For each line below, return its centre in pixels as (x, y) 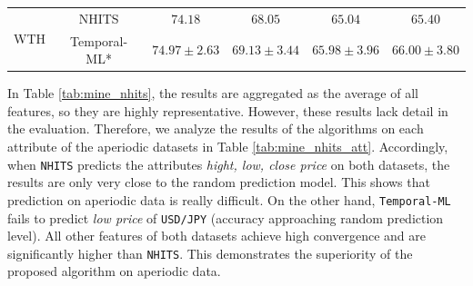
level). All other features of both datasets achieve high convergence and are (217, 236)
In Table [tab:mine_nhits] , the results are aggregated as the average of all (213, 93)
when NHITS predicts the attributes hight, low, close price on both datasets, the (229, 164)
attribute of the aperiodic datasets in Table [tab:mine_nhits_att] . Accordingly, (228, 147)
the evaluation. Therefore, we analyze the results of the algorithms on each (216, 128)
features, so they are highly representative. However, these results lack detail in (228, 110)
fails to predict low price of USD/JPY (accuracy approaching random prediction (226, 217)
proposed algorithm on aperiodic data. (114, 271)
